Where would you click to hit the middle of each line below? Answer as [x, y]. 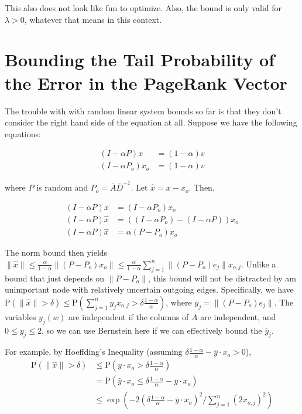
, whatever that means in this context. [93, 19]
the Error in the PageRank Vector [146, 82]
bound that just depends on [55, 278]
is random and [62, 187]
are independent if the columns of [128, 316]
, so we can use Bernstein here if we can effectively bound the [152, 330]
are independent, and [238, 316]
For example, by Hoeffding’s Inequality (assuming [94, 352]
